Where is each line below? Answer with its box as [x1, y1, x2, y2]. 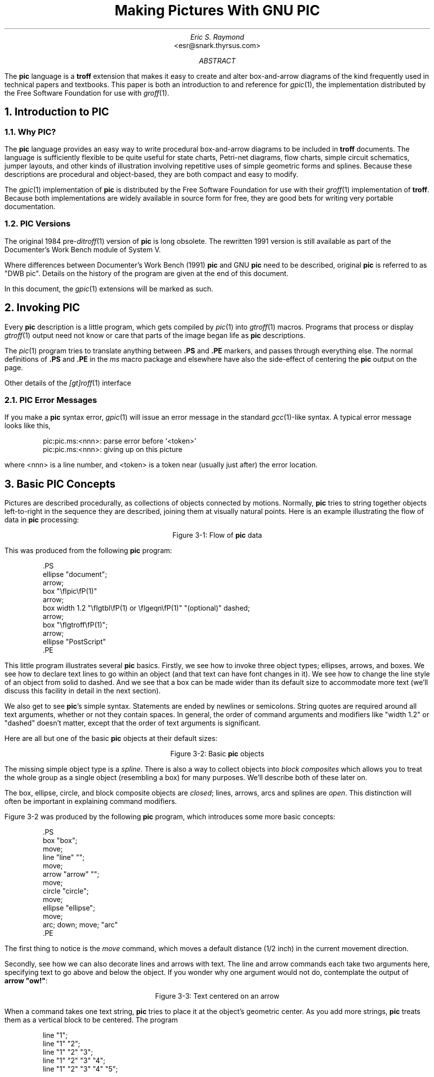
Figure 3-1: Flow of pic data [172, 531, 262, 540]
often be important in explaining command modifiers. [4, 797, 177, 806]
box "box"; [43, 836, 78, 845]
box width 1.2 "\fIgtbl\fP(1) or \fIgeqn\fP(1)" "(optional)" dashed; [43, 604, 250, 613]
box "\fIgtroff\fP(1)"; [43, 621, 108, 629]
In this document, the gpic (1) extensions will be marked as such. [4, 284, 213, 293]
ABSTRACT [198, 56, 236, 65]
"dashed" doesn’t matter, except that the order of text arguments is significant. [4, 719, 261, 728]
